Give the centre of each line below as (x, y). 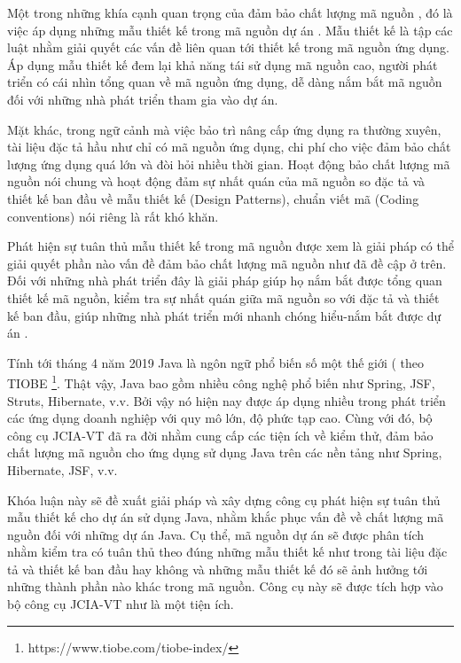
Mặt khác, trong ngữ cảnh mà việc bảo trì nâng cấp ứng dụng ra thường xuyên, (224, 129)
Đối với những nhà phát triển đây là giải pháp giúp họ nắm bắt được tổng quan (225, 281)
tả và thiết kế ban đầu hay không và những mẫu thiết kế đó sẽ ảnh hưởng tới (218, 569)
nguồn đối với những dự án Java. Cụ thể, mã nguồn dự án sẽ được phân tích (216, 534)
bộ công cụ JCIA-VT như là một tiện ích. (121, 604)
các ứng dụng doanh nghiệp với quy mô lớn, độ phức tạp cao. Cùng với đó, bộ (220, 418)
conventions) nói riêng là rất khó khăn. (113, 216)
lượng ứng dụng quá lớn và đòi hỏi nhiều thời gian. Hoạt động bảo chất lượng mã (229, 164)
